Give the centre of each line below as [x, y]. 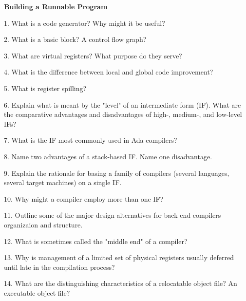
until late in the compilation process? [59, 267]
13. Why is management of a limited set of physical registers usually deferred [119, 257]
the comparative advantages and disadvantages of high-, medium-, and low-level [123, 114]
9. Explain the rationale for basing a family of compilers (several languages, [117, 173]
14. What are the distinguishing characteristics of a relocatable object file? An [121, 283]
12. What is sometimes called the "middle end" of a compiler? [96, 241]
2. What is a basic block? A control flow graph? [75, 39]
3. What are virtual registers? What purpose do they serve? [93, 55]
